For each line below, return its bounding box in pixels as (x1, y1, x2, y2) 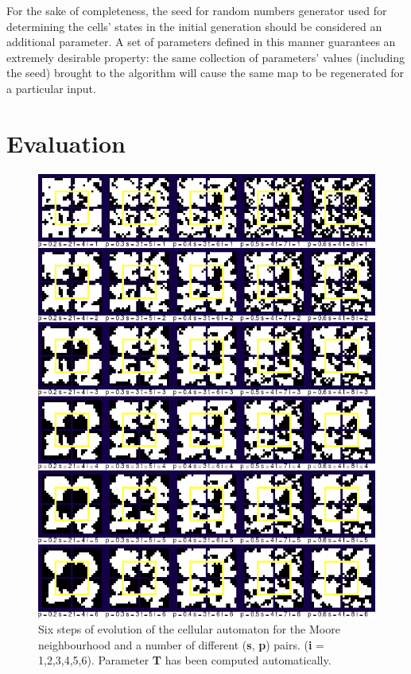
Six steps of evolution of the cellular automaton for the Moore (38, 621, 340, 637)
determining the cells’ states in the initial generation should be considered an (6, 17, 382, 34)
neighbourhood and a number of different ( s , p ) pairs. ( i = (38, 636, 324, 653)
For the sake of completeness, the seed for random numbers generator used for (6, 2, 387, 18)
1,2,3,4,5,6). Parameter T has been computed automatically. (38, 652, 332, 668)
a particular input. (6, 79, 96, 96)
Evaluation (6, 126, 126, 159)
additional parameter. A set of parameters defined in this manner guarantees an (6, 33, 396, 50)
